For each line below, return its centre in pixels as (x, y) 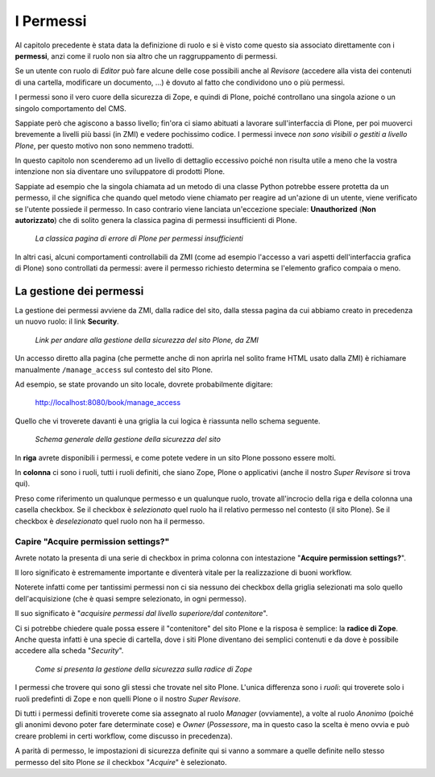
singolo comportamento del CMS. (70, 108)
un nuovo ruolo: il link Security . (67, 321)
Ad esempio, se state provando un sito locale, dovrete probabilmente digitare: (144, 384)
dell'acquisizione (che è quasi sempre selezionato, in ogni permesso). (131, 598)
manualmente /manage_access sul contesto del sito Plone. (114, 370)
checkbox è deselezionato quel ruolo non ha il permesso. (110, 521)
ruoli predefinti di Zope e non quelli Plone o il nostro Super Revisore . (128, 698)
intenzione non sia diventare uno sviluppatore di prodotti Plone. (120, 172)
